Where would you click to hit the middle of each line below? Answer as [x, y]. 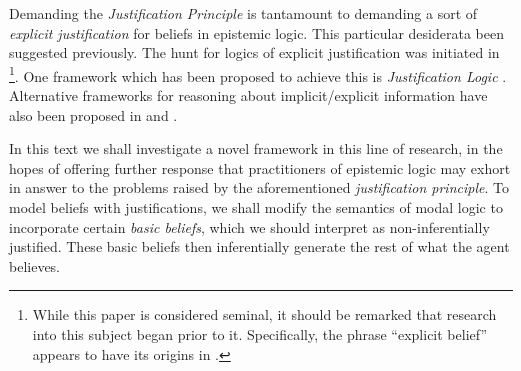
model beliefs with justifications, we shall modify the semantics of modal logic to [256, 207]
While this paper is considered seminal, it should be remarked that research [264, 314]
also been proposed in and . [93, 114]
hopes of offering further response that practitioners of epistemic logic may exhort [260, 167]
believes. [35, 265]
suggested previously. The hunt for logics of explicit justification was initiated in [254, 52]
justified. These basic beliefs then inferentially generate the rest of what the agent [259, 246]
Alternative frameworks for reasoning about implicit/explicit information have [248, 95]
